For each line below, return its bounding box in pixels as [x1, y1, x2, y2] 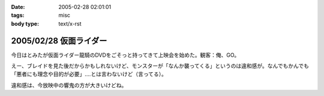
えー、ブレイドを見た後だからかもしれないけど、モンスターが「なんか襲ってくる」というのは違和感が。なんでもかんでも [11, 63, 309, 70]
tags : [11, 12, 25, 19]
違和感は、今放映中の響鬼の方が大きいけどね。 [11, 81, 127, 89]
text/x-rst [58, 20, 82, 27]
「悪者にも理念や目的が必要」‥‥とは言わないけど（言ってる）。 [11, 70, 167, 78]
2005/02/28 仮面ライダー [11, 36, 107, 46]
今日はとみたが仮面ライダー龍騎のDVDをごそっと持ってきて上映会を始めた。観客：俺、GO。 [11, 51, 240, 58]
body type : [11, 20, 39, 27]
